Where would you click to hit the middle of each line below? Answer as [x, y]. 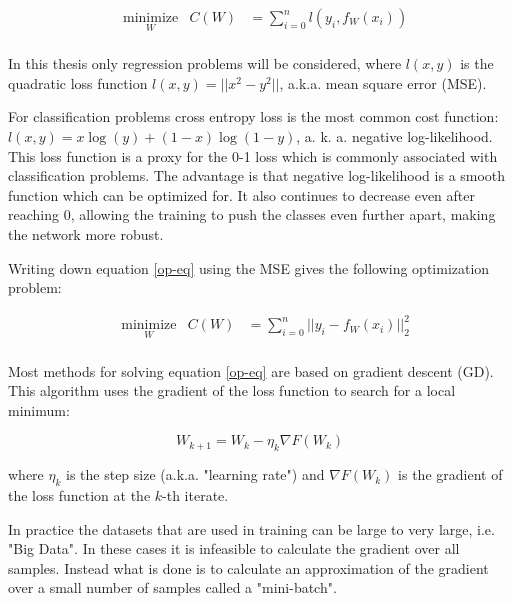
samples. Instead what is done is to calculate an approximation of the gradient [248, 567]
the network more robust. [86, 234]
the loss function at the [79, 494]
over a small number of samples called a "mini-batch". [172, 587]
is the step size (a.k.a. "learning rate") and [195, 474]
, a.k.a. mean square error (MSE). [383, 82]
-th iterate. [195, 494]
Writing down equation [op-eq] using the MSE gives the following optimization [249, 267]
